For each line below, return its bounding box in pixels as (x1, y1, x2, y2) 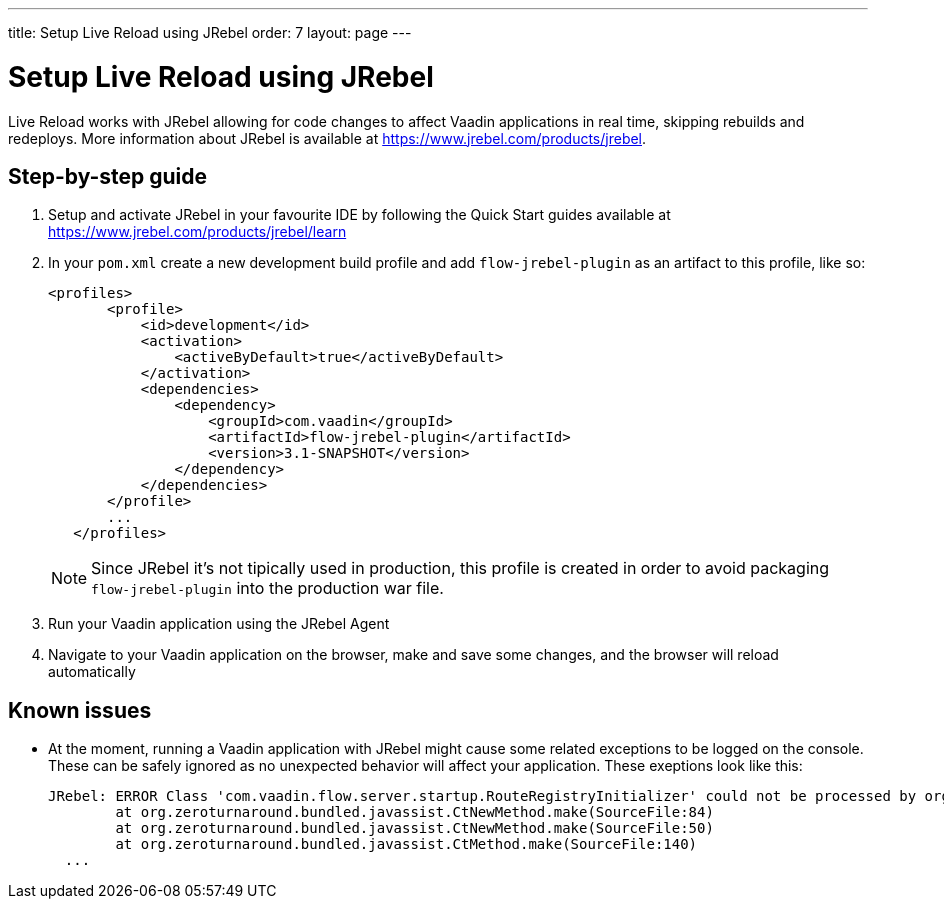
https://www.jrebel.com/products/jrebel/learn (48, 223, 347, 241)
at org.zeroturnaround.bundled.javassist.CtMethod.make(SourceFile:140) (115, 836, 698, 853)
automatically (48, 663, 136, 681)
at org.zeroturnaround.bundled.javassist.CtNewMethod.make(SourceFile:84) (115, 804, 714, 821)
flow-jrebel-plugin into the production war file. (91, 578, 444, 599)
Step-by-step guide (8, 163, 208, 189)
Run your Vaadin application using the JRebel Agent (48, 615, 390, 633)
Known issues (8, 697, 152, 723)
